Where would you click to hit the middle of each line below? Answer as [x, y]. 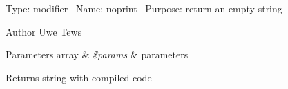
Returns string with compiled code [79, 77]
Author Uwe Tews [44, 31]
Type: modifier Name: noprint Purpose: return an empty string [144, 8]
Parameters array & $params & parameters [97, 54]
